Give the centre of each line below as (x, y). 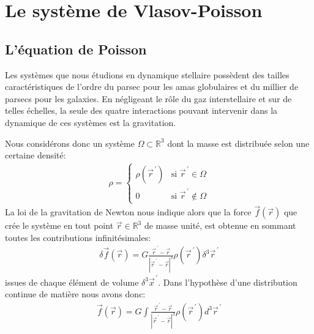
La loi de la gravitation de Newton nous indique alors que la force (128, 212)
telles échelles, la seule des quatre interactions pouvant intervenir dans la (141, 110)
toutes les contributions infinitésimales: (78, 237)
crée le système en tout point (59, 225)
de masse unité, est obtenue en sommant (220, 225)
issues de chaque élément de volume (72, 282)
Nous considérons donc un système (70, 143)
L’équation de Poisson (76, 49)
